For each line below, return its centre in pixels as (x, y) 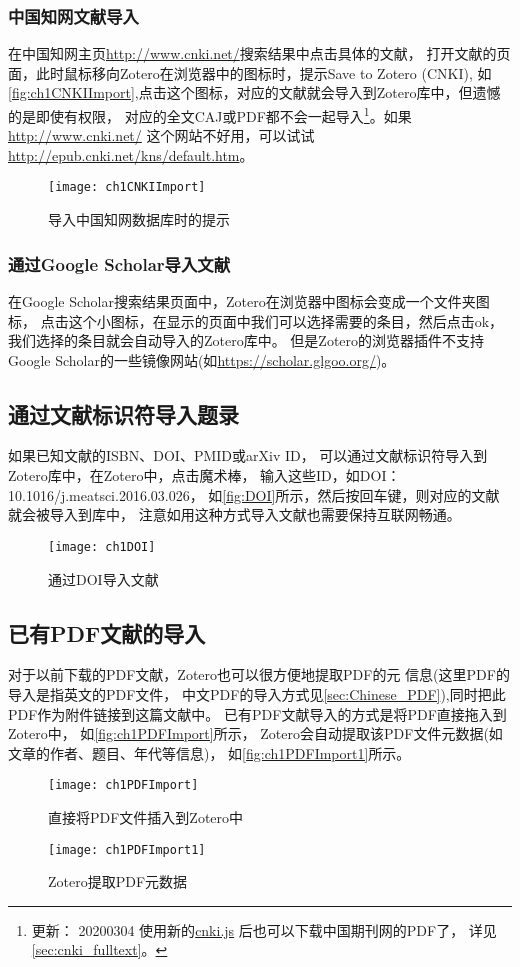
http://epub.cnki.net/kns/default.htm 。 (131, 154)
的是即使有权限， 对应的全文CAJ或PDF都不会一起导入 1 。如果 (210, 114)
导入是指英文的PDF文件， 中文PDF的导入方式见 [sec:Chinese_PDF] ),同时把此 (257, 693)
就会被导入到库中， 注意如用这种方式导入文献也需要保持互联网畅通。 (234, 514)
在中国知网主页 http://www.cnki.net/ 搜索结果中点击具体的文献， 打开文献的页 (259, 53)
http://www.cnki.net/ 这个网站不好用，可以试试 (161, 135)
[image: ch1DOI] (102, 546)
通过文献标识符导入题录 (123, 413)
